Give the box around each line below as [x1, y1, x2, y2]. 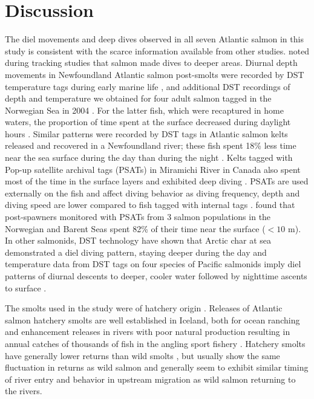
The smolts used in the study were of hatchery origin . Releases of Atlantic [5, 302, 283, 314]
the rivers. [5, 384, 42, 397]
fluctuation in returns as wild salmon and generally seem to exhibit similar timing [5, 361, 309, 374]
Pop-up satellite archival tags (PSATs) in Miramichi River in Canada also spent [5, 163, 301, 175]
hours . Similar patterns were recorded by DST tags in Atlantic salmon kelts [5, 127, 288, 140]
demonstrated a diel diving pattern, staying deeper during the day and [5, 245, 267, 258]
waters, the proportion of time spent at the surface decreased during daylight [5, 115, 291, 128]
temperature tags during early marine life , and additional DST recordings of [5, 80, 290, 92]
